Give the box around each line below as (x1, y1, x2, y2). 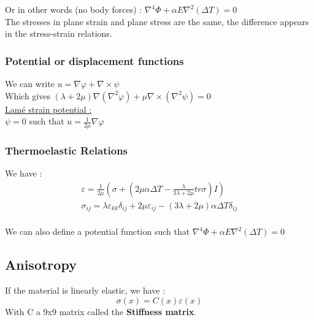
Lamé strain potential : (5, 102, 92, 115)
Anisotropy (5, 255, 77, 274)
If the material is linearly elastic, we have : (5, 284, 166, 297)
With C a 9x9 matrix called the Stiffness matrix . (5, 305, 197, 318)
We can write (5, 77, 55, 90)
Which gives (5, 89, 50, 102)
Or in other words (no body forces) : (5, 3, 142, 15)
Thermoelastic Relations (5, 142, 128, 158)
